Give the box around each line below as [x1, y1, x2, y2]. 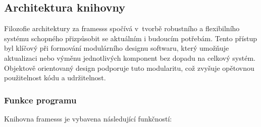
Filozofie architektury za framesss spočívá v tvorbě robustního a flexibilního [4, 23, 240, 34]
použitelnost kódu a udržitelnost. [4, 72, 106, 83]
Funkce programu [4, 93, 77, 106]
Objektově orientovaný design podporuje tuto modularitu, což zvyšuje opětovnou [4, 62, 254, 73]
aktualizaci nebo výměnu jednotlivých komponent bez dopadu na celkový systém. [4, 52, 255, 63]
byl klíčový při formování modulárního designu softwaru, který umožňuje [4, 43, 229, 53]
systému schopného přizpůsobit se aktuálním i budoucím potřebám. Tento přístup [4, 33, 257, 43]
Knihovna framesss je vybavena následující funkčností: [4, 113, 172, 123]
